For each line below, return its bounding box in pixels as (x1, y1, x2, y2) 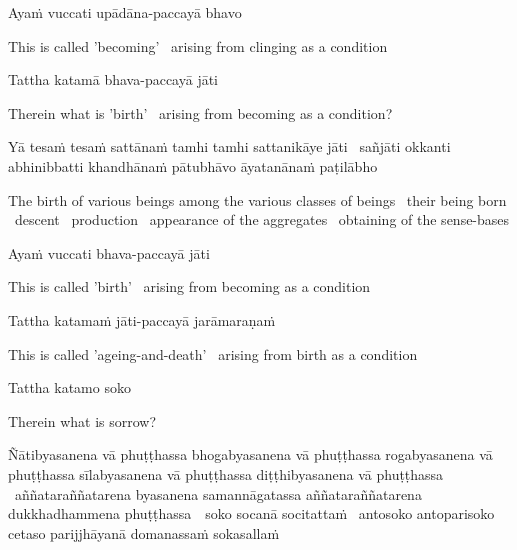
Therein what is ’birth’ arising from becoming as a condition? (8, 102, 393, 123)
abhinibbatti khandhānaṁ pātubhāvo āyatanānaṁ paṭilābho (8, 155, 378, 176)
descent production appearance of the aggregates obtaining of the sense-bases (14, 209, 510, 230)
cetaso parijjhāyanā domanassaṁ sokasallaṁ (8, 522, 280, 543)
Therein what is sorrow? (8, 410, 157, 431)
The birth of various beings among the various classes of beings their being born (8, 189, 507, 210)
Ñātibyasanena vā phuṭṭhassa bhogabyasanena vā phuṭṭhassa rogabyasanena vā (8, 444, 493, 465)
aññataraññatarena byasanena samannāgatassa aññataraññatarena (14, 483, 422, 504)
